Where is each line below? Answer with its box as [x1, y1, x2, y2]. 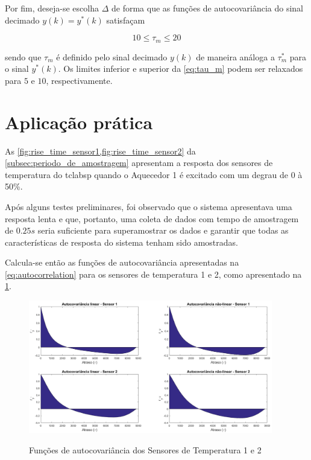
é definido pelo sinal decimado [56, 50, 168, 63]
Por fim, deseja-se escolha [5, 2, 99, 14]
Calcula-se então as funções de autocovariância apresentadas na [5, 256, 239, 269]
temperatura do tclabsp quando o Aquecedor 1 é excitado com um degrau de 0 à [5, 168, 303, 180]
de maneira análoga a [196, 50, 275, 63]
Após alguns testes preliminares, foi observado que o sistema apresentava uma [5, 200, 292, 212]
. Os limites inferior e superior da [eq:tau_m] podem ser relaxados [58, 62, 303, 75]
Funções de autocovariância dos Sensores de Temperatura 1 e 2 [29, 443, 262, 456]
